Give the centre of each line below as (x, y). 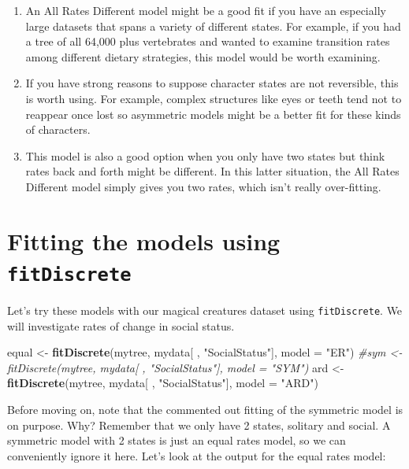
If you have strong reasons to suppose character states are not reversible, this (212, 83)
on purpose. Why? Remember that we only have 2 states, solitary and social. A (199, 425)
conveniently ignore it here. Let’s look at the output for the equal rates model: (197, 455)
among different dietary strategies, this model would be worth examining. (203, 56)
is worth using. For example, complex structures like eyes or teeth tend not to (214, 98)
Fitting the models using (144, 240)
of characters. (58, 129)
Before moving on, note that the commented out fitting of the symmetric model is (205, 409)
